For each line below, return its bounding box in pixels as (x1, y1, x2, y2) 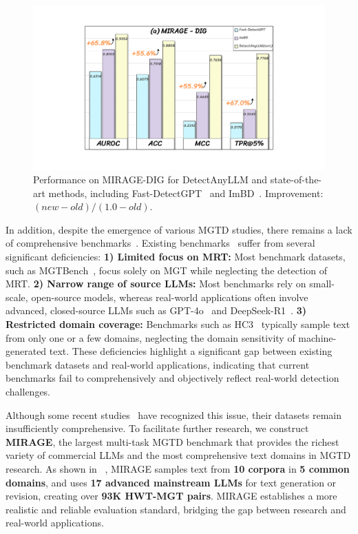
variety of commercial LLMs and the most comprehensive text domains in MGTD (6, 448, 351, 462)
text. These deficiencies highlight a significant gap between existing (49, 344, 333, 358)
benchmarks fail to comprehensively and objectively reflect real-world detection (6, 371, 339, 385)
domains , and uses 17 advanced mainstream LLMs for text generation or (6, 475, 337, 489)
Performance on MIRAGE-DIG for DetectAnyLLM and (33, 172, 268, 187)
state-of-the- (270, 172, 322, 187)
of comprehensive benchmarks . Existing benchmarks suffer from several (6, 236, 315, 250)
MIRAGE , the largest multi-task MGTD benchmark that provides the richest (6, 434, 339, 449)
